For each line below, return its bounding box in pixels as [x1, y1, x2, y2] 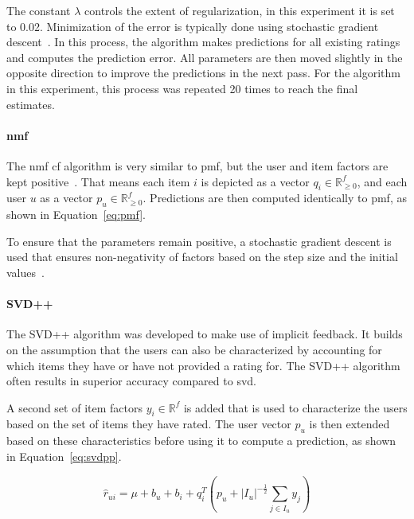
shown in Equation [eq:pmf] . [6, 206, 146, 223]
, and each [357, 173, 408, 189]
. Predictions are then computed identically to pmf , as [143, 189, 407, 206]
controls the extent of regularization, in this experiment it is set [84, 2, 395, 18]
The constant [6, 2, 71, 18]
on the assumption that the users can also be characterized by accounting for [6, 341, 382, 357]
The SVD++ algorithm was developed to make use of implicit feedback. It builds [6, 326, 403, 342]
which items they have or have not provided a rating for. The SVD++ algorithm [6, 357, 400, 373]
